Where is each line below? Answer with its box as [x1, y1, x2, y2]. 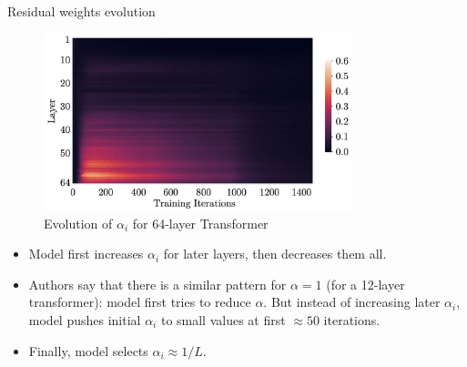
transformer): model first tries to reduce [28, 292, 251, 311]
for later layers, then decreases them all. [163, 244, 387, 263]
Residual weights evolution [7, 2, 156, 20]
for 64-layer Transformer [132, 213, 269, 232]
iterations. [323, 310, 381, 329]
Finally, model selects [28, 341, 148, 360]
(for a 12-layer [326, 274, 405, 293]
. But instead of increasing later [263, 292, 441, 311]
